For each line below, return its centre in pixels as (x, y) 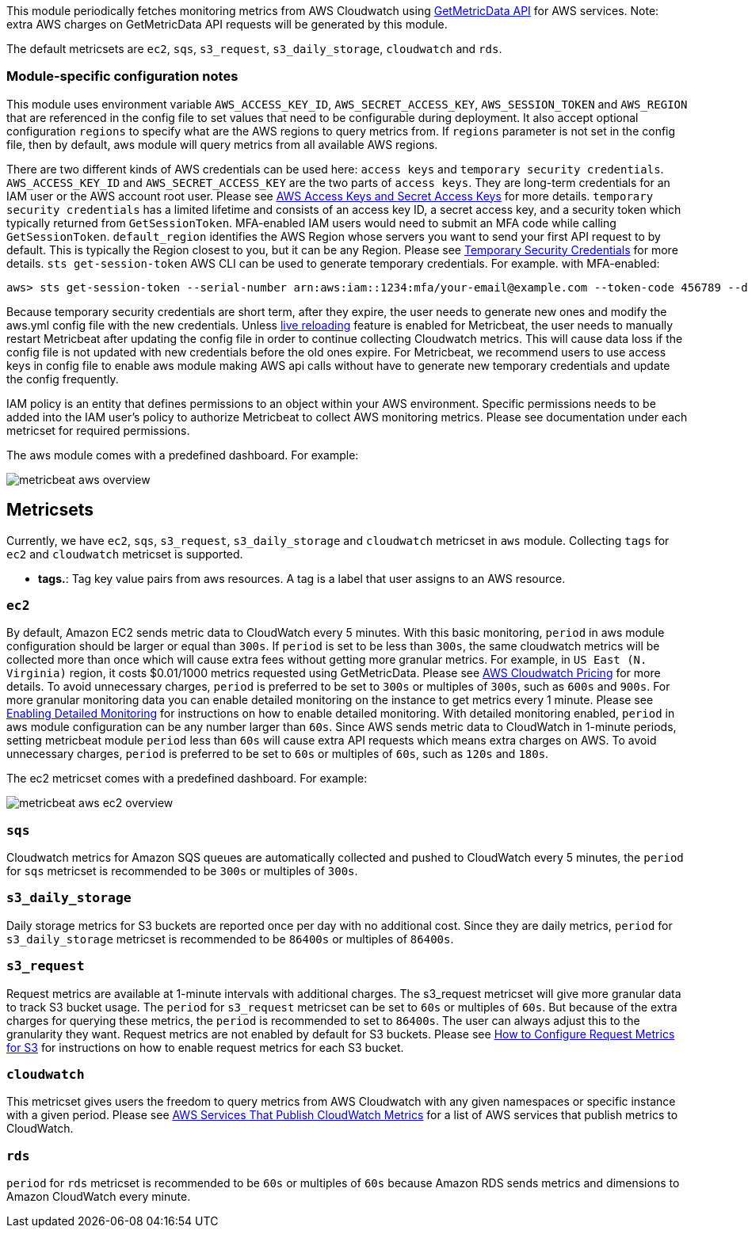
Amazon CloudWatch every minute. (99, 1197)
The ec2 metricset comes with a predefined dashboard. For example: (187, 779)
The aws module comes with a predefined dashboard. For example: (183, 455)
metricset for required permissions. (98, 430)
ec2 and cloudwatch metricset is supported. (125, 554)
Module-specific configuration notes (122, 76)
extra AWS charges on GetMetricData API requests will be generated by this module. (227, 24)
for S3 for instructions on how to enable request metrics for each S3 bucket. (205, 1047)
